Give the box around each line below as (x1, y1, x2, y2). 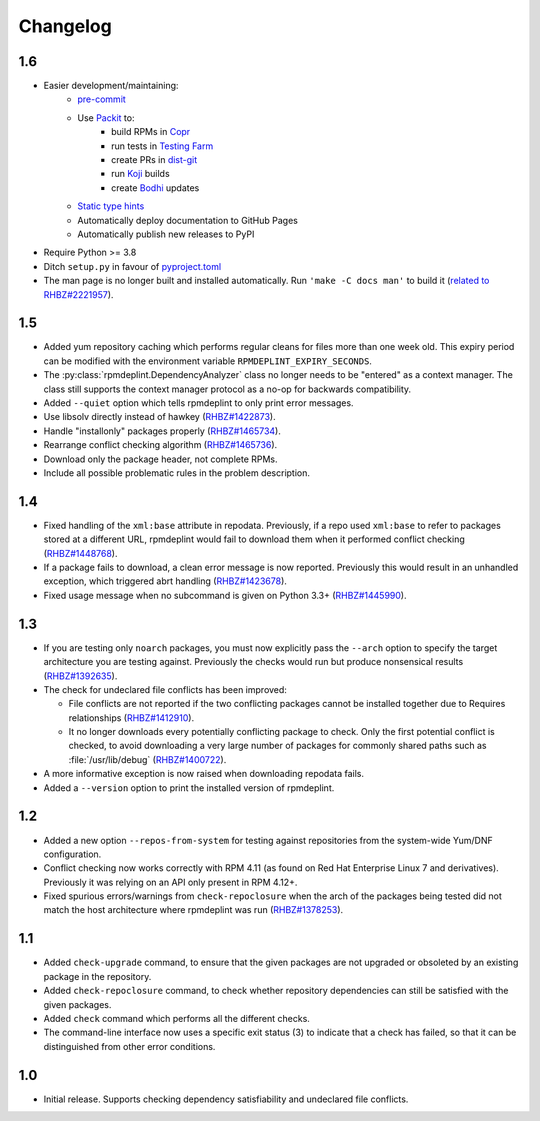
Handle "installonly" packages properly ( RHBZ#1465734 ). (43, 425, 282, 437)
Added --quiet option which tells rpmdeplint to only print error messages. (43, 397, 354, 409)
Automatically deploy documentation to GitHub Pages (77, 214, 299, 226)
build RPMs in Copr (111, 126, 191, 138)
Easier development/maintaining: (43, 80, 179, 92)
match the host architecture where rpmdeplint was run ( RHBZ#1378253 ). (43, 904, 344, 916)
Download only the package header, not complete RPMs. (43, 453, 279, 465)
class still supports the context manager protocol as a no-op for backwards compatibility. (43, 383, 412, 395)
